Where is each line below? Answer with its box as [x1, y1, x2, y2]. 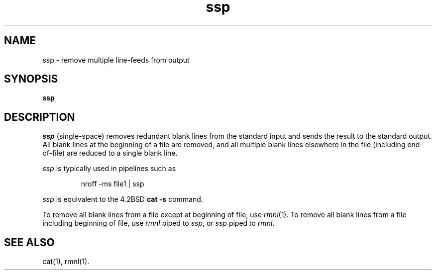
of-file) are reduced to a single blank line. [42, 149, 178, 158]
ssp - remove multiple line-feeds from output [42, 55, 190, 64]
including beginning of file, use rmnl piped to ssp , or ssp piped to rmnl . [42, 219, 275, 228]
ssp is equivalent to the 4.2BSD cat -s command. [42, 195, 203, 204]
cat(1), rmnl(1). [42, 257, 90, 266]
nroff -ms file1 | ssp [81, 180, 144, 188]
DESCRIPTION [4, 110, 75, 123]
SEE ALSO [4, 236, 55, 249]
